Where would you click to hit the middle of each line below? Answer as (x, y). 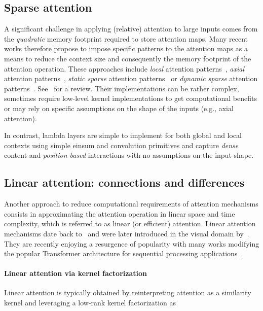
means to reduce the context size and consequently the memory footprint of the (128, 58)
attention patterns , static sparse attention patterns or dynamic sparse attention (131, 78)
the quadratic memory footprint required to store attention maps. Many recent (126, 38)
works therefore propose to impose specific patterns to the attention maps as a (126, 48)
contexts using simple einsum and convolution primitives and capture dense (121, 145)
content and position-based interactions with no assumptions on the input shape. (129, 155)
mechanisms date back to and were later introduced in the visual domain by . (127, 233)
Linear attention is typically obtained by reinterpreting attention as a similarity (128, 292)
